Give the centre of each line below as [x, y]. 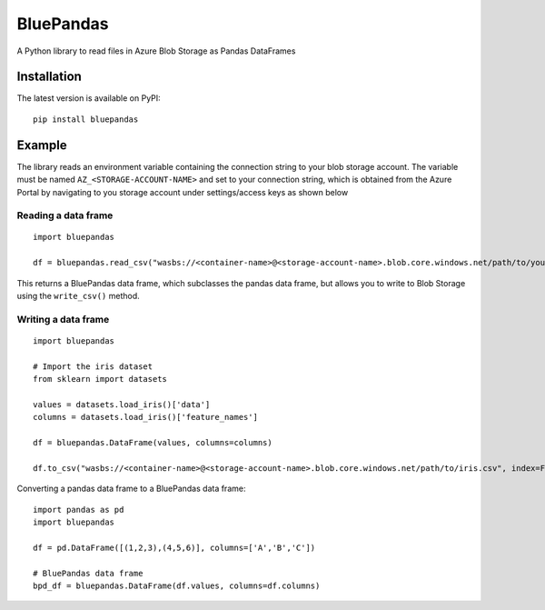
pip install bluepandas [86, 119]
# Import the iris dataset [93, 366]
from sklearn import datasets [100, 379]
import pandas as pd [79, 510]
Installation [49, 77]
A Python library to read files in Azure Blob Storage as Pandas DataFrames [156, 51]
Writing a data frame [63, 319]
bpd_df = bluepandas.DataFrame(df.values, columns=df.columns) [177, 586]
